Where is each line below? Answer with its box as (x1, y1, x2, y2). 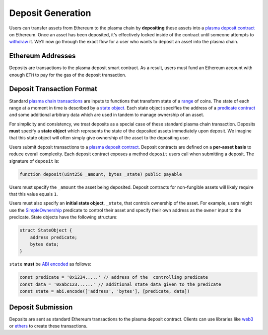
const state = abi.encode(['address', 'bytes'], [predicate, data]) (19, 289, 190, 294)
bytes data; (30, 241, 60, 247)
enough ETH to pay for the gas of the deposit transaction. (9, 72, 127, 78)
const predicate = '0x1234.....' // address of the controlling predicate (19, 274, 208, 280)
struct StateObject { (19, 227, 72, 233)
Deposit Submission (9, 303, 73, 311)
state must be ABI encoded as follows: (9, 261, 91, 267)
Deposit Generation (9, 7, 91, 18)
